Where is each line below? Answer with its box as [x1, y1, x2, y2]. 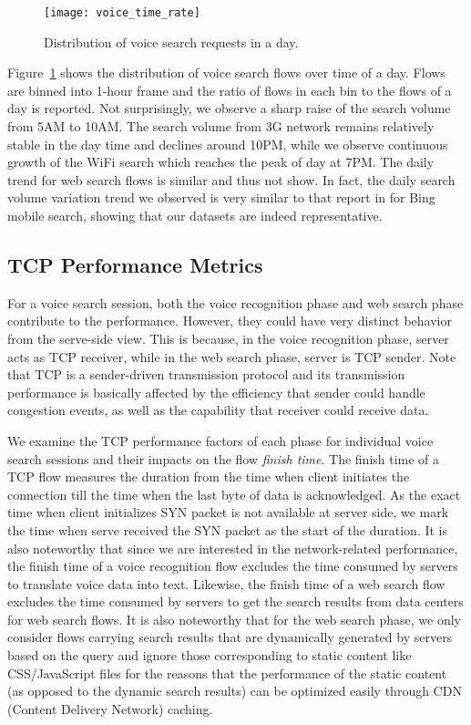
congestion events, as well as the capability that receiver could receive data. [7, 400, 429, 419]
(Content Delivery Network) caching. [7, 699, 213, 718]
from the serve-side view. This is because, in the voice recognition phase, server [7, 328, 449, 347]
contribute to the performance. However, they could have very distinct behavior [7, 311, 452, 330]
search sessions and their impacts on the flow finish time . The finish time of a [7, 449, 440, 468]
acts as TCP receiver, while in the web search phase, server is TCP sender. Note [7, 347, 456, 366]
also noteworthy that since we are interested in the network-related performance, [7, 538, 458, 557]
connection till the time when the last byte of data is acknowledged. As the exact [7, 484, 461, 503]
